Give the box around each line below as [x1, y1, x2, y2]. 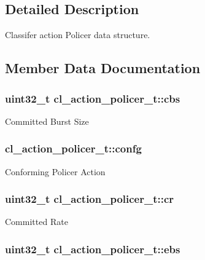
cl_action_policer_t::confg [5, 141, 142, 156]
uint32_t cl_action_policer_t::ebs [5, 241, 180, 256]
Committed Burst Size [5, 114, 89, 127]
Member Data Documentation [5, 58, 201, 77]
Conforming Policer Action [5, 165, 106, 178]
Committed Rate [5, 215, 68, 228]
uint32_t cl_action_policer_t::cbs [5, 90, 180, 106]
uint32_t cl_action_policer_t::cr [5, 191, 174, 207]
